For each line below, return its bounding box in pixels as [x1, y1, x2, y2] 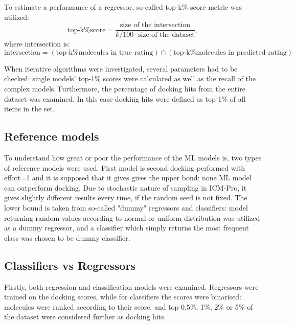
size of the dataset [138, 31, 195, 39]
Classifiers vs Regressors [4, 257, 135, 273]
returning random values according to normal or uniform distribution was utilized [4, 212, 260, 223]
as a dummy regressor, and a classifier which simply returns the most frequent [4, 222, 249, 233]
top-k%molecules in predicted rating [173, 49, 287, 56]
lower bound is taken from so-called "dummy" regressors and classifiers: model [4, 202, 248, 213]
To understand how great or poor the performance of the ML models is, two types [4, 152, 262, 163]
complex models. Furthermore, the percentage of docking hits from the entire [4, 83, 245, 94]
